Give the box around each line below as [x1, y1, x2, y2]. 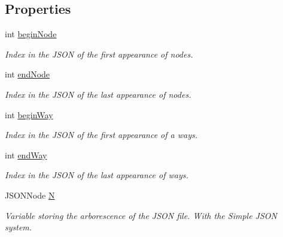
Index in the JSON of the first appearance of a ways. [5, 128, 197, 141]
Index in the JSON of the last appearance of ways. [5, 169, 188, 181]
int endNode [5, 68, 50, 80]
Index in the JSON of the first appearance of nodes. [5, 47, 193, 60]
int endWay [5, 148, 47, 161]
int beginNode [5, 28, 57, 40]
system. [5, 221, 32, 233]
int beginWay [5, 108, 53, 121]
